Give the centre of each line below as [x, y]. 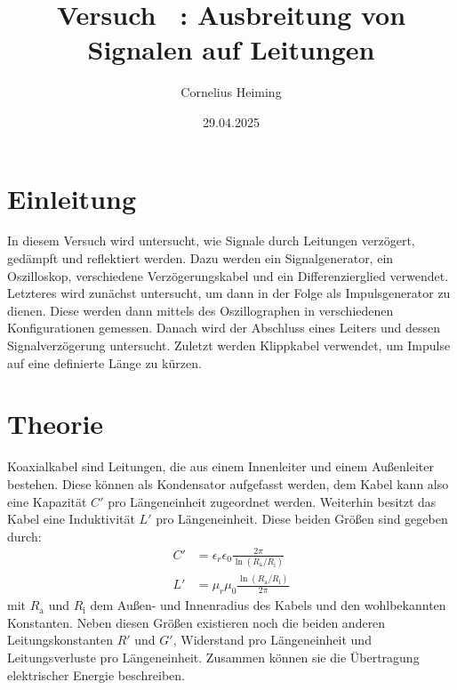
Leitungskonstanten [60, 640]
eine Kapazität [47, 501]
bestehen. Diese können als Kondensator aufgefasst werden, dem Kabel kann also [228, 483]
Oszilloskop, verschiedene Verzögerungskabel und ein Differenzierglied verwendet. [228, 275]
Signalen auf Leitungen [231, 49]
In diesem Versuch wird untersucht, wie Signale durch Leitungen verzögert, [211, 241]
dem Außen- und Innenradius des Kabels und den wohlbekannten [268, 605]
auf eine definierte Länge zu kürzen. [104, 362]
